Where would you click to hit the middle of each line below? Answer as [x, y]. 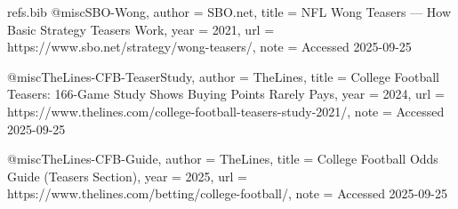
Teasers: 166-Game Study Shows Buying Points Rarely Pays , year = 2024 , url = [226, 94]
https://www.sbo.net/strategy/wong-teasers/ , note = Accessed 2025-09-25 [209, 47]
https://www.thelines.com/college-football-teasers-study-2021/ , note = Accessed [226, 111]
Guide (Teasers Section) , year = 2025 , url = [127, 176]
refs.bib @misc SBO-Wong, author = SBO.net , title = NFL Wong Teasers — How [229, 12]
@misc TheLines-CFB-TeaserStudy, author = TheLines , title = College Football [223, 76]
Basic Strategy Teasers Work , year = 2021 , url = [141, 29]
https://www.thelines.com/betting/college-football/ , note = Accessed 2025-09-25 [227, 193]
